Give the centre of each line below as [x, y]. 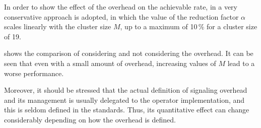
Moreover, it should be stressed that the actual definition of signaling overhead [126, 90]
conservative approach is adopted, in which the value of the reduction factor [121, 16]
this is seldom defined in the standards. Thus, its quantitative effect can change [127, 110]
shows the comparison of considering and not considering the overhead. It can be [129, 53]
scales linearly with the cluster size [58, 26]
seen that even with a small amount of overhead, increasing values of [110, 63]
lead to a [241, 63]
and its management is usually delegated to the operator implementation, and [124, 100]
